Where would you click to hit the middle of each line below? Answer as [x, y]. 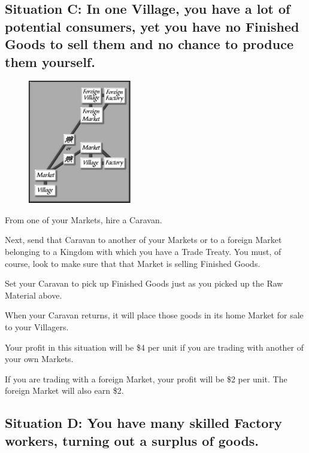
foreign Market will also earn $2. [64, 390]
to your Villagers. [37, 327]
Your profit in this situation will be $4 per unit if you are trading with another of [154, 347]
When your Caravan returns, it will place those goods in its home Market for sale [154, 315]
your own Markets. [39, 359]
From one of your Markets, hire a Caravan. [84, 219]
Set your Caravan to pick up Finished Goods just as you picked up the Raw [144, 283]
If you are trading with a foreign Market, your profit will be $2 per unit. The [146, 378]
